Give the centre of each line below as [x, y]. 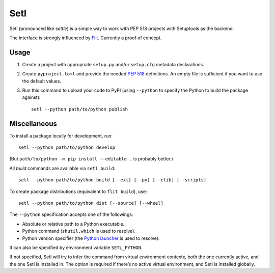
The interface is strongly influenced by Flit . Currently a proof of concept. [86, 38]
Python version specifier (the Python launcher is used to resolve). [91, 238]
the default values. [42, 81]
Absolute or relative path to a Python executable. [73, 224]
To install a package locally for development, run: [61, 135]
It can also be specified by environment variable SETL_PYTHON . [76, 248]
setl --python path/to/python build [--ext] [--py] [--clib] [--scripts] [113, 180]
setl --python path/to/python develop [67, 147]
